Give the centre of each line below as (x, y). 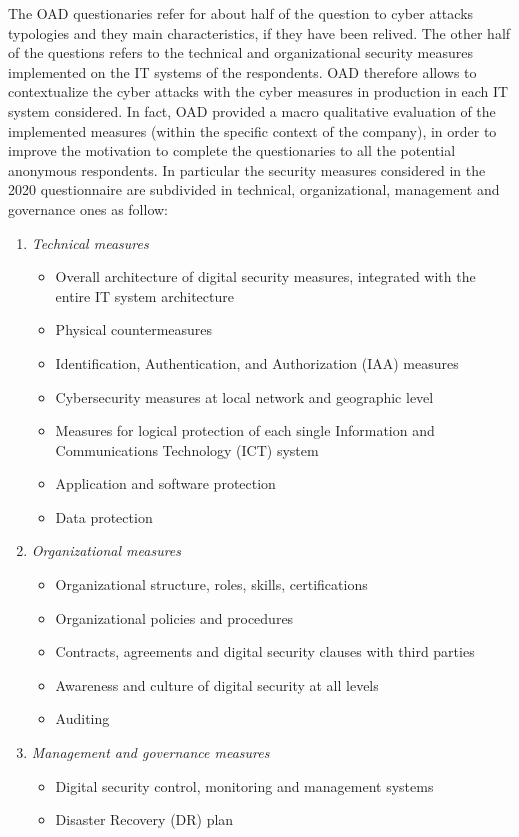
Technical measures (90, 242)
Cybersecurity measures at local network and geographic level (244, 396)
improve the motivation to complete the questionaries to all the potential (232, 150)
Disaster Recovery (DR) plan (144, 819)
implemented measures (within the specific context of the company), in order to (252, 130)
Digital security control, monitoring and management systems (244, 785)
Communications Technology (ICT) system (187, 449)
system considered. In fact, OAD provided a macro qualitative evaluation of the (252, 110)
